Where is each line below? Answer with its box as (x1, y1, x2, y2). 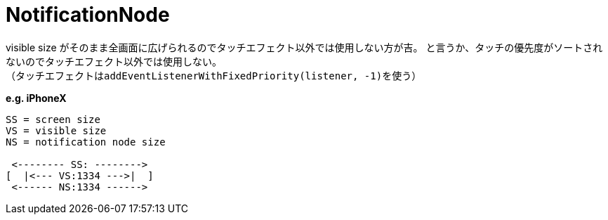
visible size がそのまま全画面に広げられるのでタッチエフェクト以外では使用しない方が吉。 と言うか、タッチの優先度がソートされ (6, 41, 603, 53)
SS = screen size (6, 113, 100, 125)
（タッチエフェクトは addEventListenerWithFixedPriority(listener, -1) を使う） (6, 69, 422, 82)
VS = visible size (6, 124, 107, 136)
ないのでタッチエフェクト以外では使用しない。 (6, 55, 222, 67)
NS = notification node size (6, 136, 166, 148)
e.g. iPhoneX (6, 91, 67, 104)
